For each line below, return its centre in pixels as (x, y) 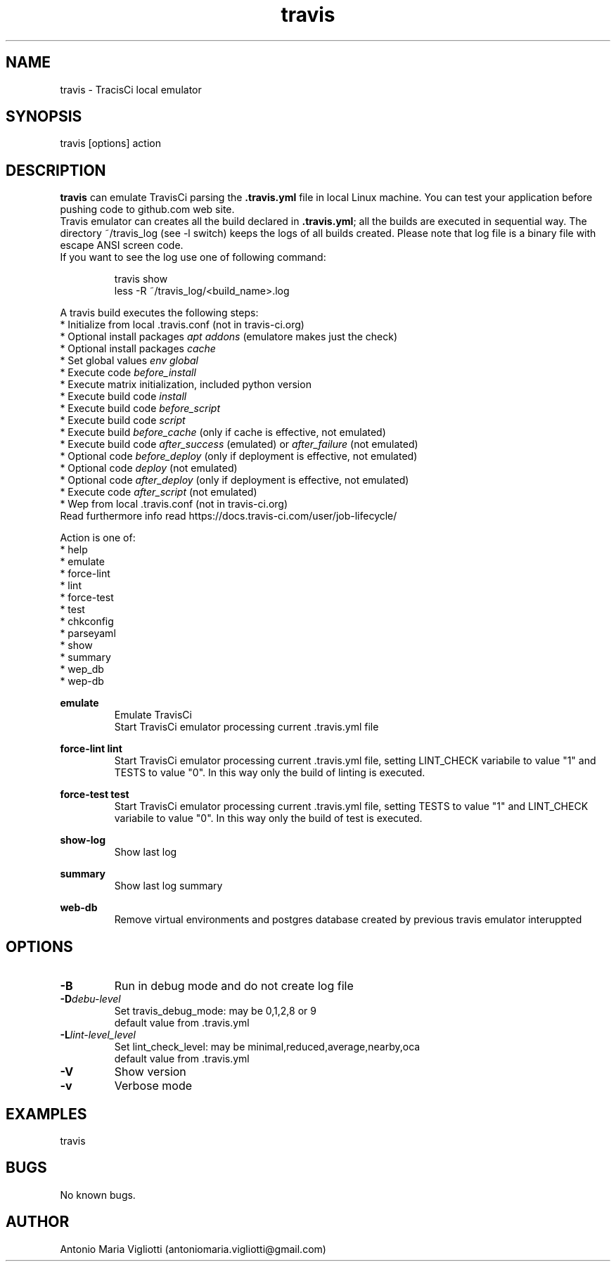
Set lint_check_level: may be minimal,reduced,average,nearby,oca (267, 1047)
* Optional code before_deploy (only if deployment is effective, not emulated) (239, 456)
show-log (83, 840)
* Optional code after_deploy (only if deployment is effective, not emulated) (235, 480)
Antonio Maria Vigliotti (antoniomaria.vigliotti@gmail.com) (193, 1249)
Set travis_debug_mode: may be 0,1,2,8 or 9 (215, 1011)
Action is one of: (98, 538)
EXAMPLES (46, 1114)
